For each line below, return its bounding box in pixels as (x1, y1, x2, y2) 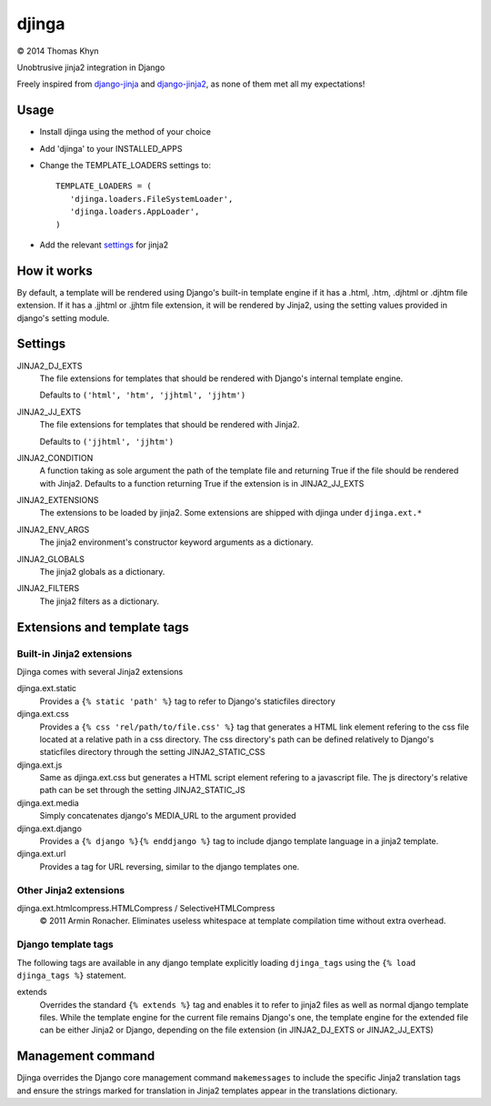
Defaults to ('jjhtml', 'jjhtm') (39, 436, 175, 447)
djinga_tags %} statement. (16, 970, 126, 980)
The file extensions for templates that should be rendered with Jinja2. (39, 419, 300, 430)
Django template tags (16, 938, 114, 950)
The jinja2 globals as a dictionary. (39, 567, 165, 578)
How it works (16, 263, 93, 278)
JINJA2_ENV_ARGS (16, 524, 90, 535)
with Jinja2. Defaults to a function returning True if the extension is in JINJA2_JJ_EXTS (39, 478, 365, 488)
